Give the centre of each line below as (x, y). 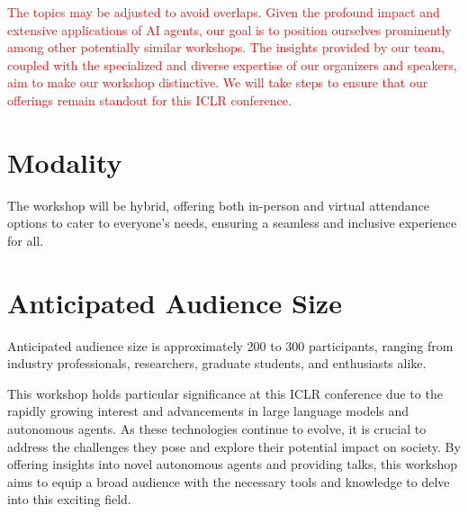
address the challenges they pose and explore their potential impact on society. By (234, 446)
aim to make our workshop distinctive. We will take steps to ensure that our (218, 82)
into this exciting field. (69, 499)
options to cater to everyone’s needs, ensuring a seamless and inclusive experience (232, 223)
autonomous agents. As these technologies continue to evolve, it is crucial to (217, 428)
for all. (26, 240)
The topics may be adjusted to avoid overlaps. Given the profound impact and (224, 12)
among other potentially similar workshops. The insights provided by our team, (226, 47)
